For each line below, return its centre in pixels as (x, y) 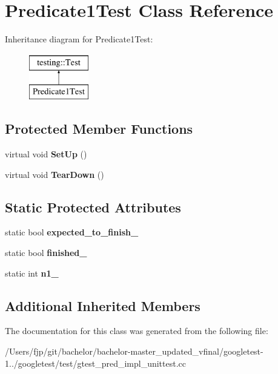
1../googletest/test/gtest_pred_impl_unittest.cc (96, 363)
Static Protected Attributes (93, 207)
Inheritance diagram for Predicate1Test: (79, 39)
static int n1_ (32, 273)
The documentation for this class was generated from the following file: (137, 331)
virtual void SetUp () (46, 154)
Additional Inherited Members (103, 305)
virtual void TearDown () (55, 174)
